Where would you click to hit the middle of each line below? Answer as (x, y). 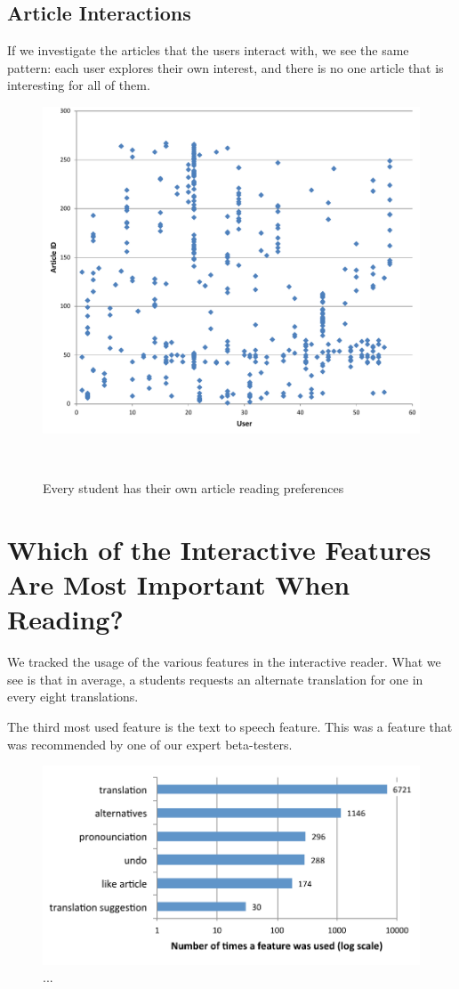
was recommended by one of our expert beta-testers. (150, 744)
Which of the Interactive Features (219, 549)
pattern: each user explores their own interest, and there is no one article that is (225, 67)
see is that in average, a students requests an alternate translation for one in (215, 679)
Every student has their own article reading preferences (193, 488)
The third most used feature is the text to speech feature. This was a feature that (230, 726)
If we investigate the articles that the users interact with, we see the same (208, 50)
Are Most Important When (179, 584)
